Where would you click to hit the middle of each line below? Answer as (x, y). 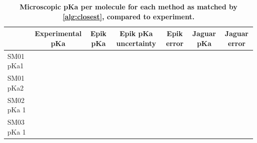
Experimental (58, 33)
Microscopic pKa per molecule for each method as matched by (128, 6)
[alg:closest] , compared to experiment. (128, 16)
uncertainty (136, 43)
